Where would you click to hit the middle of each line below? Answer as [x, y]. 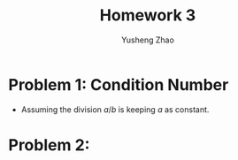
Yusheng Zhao [148, 40]
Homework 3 [148, 15]
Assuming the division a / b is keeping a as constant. [115, 109]
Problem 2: [49, 145]
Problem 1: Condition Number [119, 84]
